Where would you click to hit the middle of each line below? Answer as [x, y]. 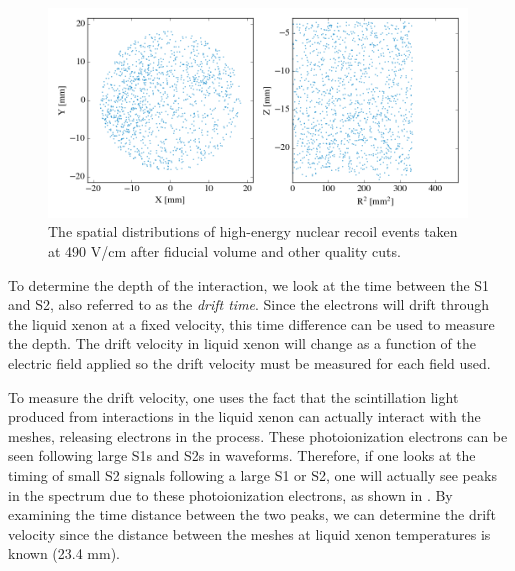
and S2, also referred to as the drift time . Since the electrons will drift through [248, 304]
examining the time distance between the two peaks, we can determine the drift [252, 514]
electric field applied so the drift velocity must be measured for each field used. [249, 363]
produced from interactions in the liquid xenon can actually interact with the [244, 416]
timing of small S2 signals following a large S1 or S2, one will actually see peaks [252, 475]
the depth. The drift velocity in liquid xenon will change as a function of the [242, 343]
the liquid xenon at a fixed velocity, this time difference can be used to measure [251, 323]
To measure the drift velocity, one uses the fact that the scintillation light [233, 396]
